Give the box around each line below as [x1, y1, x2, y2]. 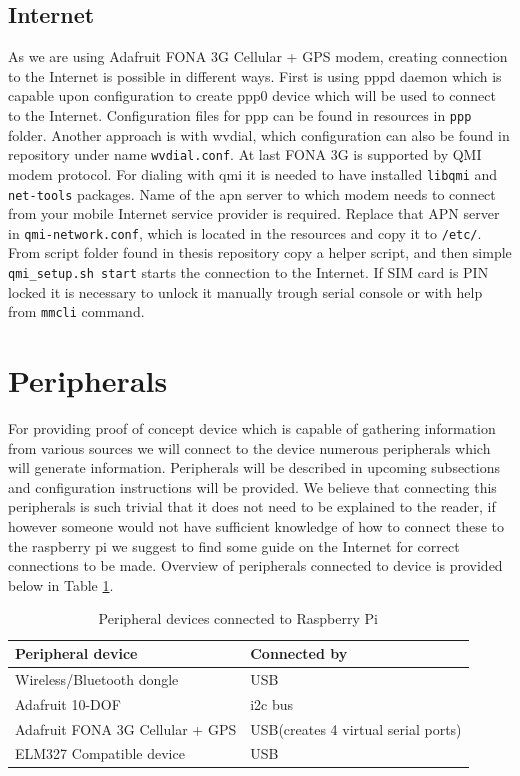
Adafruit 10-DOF [15, 693, 121, 714]
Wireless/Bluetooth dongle [15, 668, 179, 689]
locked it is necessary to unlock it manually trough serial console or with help [8, 281, 483, 302]
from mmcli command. [8, 301, 145, 322]
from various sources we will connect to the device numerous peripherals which [8, 437, 491, 458]
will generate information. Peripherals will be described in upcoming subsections [8, 457, 500, 478]
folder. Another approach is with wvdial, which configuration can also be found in [8, 124, 510, 145]
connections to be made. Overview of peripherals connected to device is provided [8, 555, 503, 576]
